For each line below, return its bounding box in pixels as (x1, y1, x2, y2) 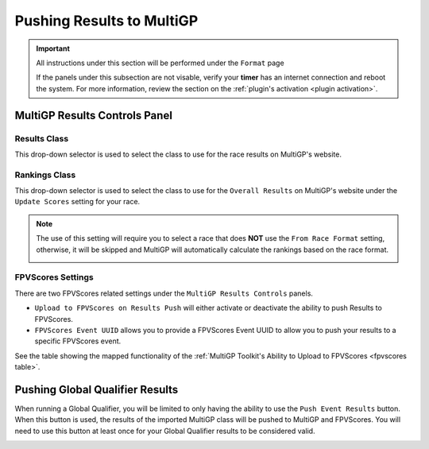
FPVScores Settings (14, 272, 95, 283)
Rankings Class (14, 169, 76, 180)
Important (36, 44, 71, 53)
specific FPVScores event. (34, 336, 122, 346)
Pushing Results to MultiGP (14, 12, 199, 29)
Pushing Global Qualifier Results (14, 382, 179, 397)
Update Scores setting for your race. (14, 197, 141, 207)
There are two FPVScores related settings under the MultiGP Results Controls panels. (14, 288, 314, 298)
